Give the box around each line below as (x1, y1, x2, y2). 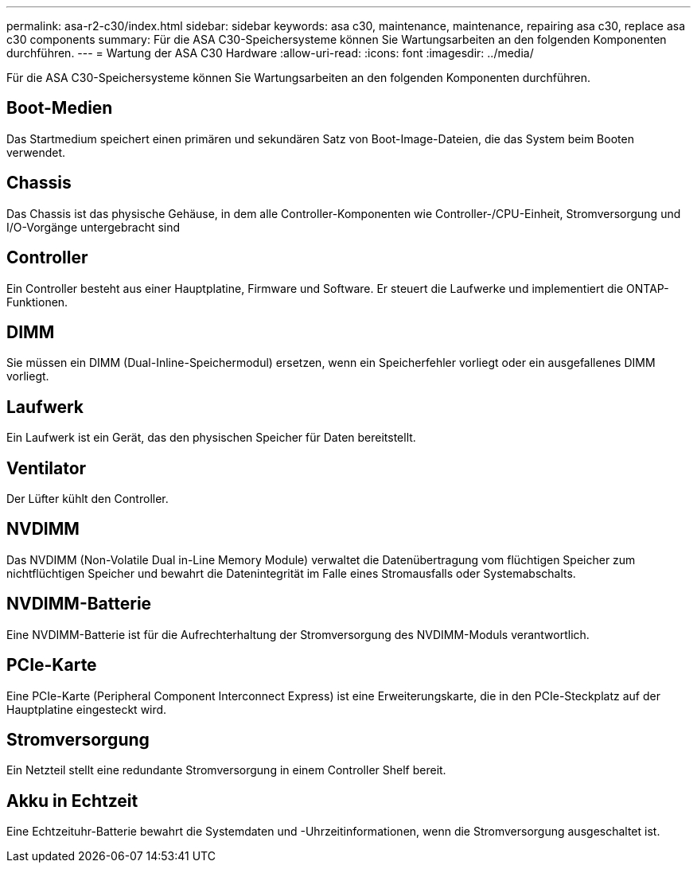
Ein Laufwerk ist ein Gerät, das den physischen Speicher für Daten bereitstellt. (6, 431, 416, 445)
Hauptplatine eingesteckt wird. (6, 702, 167, 716)
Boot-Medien (6, 98, 113, 119)
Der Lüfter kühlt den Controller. (6, 492, 169, 506)
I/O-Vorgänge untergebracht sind (6, 220, 181, 234)
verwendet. (6, 145, 66, 159)
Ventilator (6, 458, 87, 478)
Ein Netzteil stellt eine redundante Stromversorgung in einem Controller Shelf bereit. (6, 763, 446, 777)
